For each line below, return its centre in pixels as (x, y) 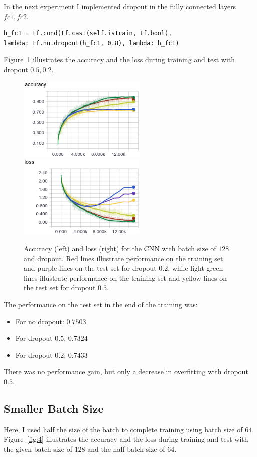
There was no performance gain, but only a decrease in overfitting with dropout (126, 371)
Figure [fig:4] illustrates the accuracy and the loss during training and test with (126, 439)
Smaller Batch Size (54, 408)
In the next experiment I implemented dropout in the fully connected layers (120, 6)
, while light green (195, 268)
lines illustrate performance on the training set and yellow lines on (126, 278)
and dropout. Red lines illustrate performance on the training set (124, 258)
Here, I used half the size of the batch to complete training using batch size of (123, 429)
